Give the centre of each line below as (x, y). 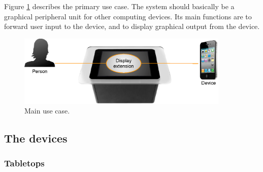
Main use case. (47, 111)
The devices (36, 138)
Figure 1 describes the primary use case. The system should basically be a (119, 6)
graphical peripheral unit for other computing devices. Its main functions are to (128, 16)
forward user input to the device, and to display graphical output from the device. (132, 26)
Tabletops (24, 163)
